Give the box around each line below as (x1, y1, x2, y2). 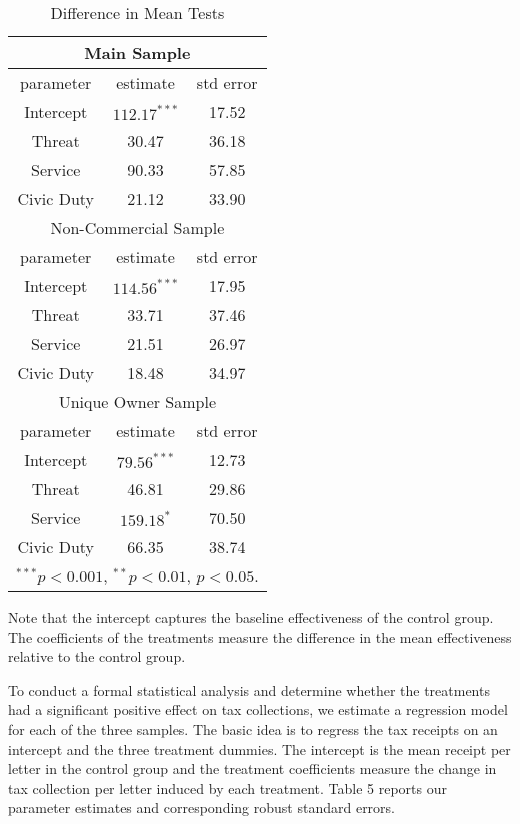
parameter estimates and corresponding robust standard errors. (8, 797, 396, 818)
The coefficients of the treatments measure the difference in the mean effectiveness (8, 626, 512, 647)
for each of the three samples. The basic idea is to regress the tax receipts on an (8, 718, 498, 739)
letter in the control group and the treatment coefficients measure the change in (8, 758, 497, 779)
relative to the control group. (8, 646, 186, 667)
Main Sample (84, 41, 191, 64)
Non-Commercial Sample (50, 216, 225, 239)
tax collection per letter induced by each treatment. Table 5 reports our (8, 777, 447, 798)
